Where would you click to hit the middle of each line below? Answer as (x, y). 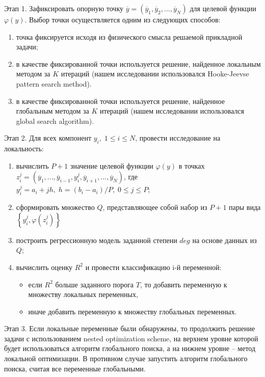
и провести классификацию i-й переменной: (153, 267)
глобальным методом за (52, 111)
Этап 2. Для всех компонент (48, 138)
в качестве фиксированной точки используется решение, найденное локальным (138, 63)
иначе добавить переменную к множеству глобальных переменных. (132, 311)
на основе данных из (224, 240)
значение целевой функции (112, 165)
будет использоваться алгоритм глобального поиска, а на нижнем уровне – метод (130, 348)
